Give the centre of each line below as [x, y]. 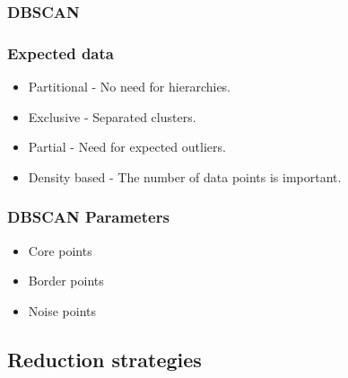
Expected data [61, 53]
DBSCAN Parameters [88, 217]
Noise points [62, 310]
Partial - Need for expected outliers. [127, 147]
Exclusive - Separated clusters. [112, 116]
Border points [66, 281]
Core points [60, 250]
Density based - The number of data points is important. [185, 176]
